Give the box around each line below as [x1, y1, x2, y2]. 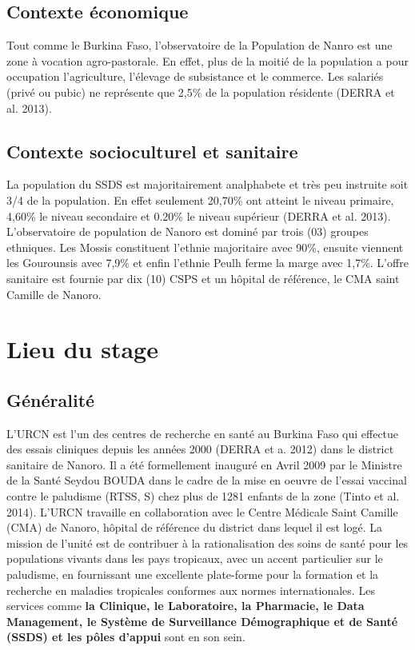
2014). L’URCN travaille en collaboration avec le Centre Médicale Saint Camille [6, 503, 398, 520]
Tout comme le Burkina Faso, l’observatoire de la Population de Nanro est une [6, 37, 393, 54]
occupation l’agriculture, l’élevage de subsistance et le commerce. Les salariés [6, 68, 384, 85]
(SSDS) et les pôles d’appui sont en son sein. [6, 628, 245, 645]
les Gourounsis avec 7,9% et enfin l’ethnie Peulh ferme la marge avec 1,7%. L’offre [6, 254, 409, 271]
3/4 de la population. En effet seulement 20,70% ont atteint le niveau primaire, [6, 191, 394, 208]
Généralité [6, 387, 95, 412]
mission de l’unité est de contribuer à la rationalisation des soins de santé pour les [6, 534, 409, 551]
